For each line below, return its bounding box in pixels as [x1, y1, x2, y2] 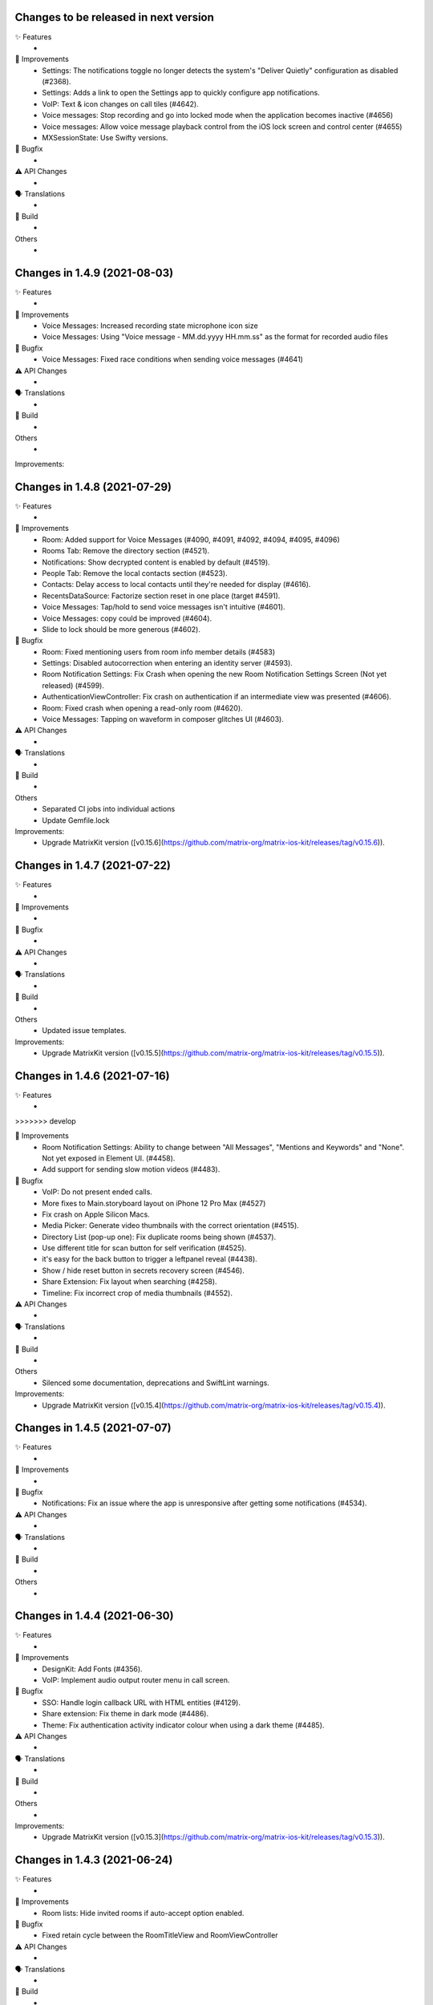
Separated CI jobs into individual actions [42, 804, 176, 814]
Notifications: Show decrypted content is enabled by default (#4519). [42, 557, 270, 567]
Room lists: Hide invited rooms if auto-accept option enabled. [42, 1908, 245, 1918]
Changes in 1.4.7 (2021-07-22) [14, 859, 172, 873]
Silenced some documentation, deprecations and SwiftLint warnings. [42, 1378, 270, 1387]
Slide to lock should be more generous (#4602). [42, 624, 200, 634]
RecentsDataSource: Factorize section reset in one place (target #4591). [42, 590, 281, 601]
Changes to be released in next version [14, 10, 214, 24]
